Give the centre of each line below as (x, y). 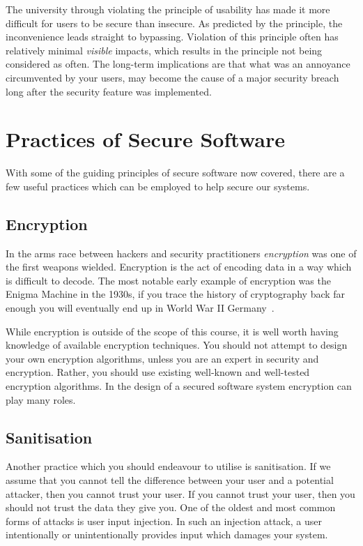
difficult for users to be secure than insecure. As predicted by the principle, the (174, 23)
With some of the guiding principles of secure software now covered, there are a (175, 173)
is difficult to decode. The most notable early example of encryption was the (168, 280)
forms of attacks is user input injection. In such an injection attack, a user (164, 521)
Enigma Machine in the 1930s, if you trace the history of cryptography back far (176, 294)
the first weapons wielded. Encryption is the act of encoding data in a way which (179, 267)
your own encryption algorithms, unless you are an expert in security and (162, 358)
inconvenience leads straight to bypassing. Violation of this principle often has (172, 37)
